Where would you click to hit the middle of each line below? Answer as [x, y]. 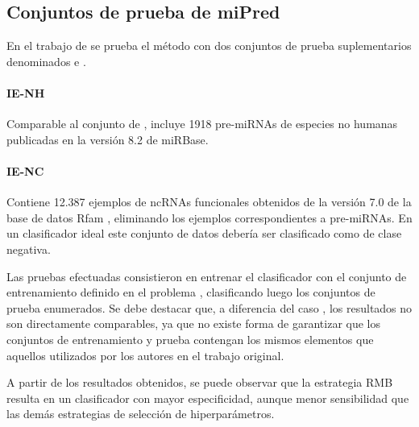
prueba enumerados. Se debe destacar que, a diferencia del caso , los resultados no [209, 307]
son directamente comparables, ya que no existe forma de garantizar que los [194, 323]
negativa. [29, 249]
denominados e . [46, 61]
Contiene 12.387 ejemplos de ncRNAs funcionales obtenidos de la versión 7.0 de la [209, 202]
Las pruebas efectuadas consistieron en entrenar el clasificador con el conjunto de [207, 276]
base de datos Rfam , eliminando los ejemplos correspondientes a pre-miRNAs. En [209, 217]
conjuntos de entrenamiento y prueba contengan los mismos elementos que [190, 339]
